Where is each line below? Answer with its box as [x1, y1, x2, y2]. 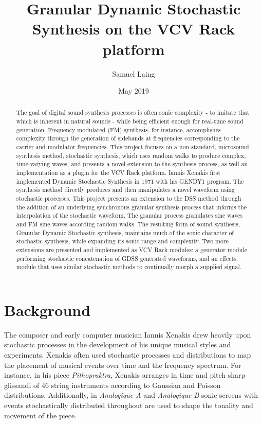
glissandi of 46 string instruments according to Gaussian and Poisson [4, 379, 221, 390]
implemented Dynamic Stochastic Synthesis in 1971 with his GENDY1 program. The [16, 176, 244, 185]
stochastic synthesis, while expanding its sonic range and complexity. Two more [16, 237, 229, 245]
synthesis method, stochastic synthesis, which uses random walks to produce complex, [16, 151, 246, 160]
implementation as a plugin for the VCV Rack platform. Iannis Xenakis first [16, 168, 221, 177]
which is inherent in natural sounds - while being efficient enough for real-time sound [16, 117, 244, 126]
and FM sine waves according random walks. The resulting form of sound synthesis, [16, 220, 240, 228]
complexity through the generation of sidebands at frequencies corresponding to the [16, 134, 240, 143]
